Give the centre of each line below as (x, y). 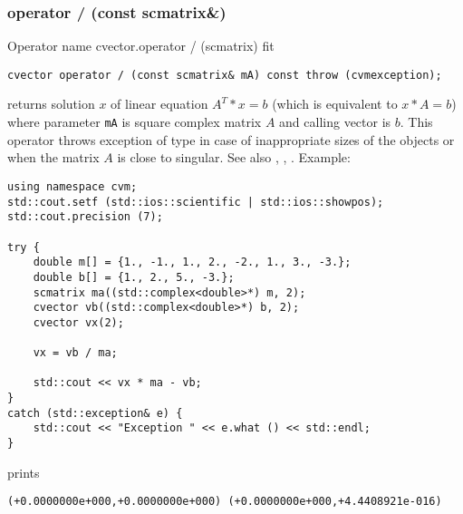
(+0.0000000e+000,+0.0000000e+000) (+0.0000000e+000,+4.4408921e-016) (225, 502)
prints (24, 472)
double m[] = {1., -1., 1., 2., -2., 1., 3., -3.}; (192, 262)
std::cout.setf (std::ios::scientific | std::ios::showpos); (196, 202)
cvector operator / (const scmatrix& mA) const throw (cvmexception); (225, 75)
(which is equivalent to (335, 104)
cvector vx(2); (78, 322)
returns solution (51, 104)
